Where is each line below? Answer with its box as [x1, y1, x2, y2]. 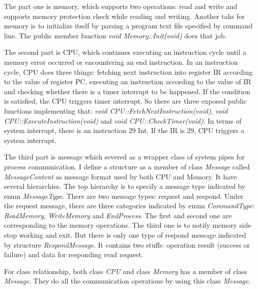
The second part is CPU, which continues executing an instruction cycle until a [4, 47, 247, 57]
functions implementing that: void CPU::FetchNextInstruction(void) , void [4, 105, 228, 116]
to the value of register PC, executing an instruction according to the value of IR [4, 76, 252, 87]
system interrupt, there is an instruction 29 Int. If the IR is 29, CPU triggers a [4, 125, 245, 136]
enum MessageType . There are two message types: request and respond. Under [4, 190, 244, 201]
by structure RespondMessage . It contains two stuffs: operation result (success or [4, 239, 250, 250]
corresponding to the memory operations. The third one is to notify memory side [4, 220, 251, 230]
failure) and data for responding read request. [4, 249, 143, 260]
